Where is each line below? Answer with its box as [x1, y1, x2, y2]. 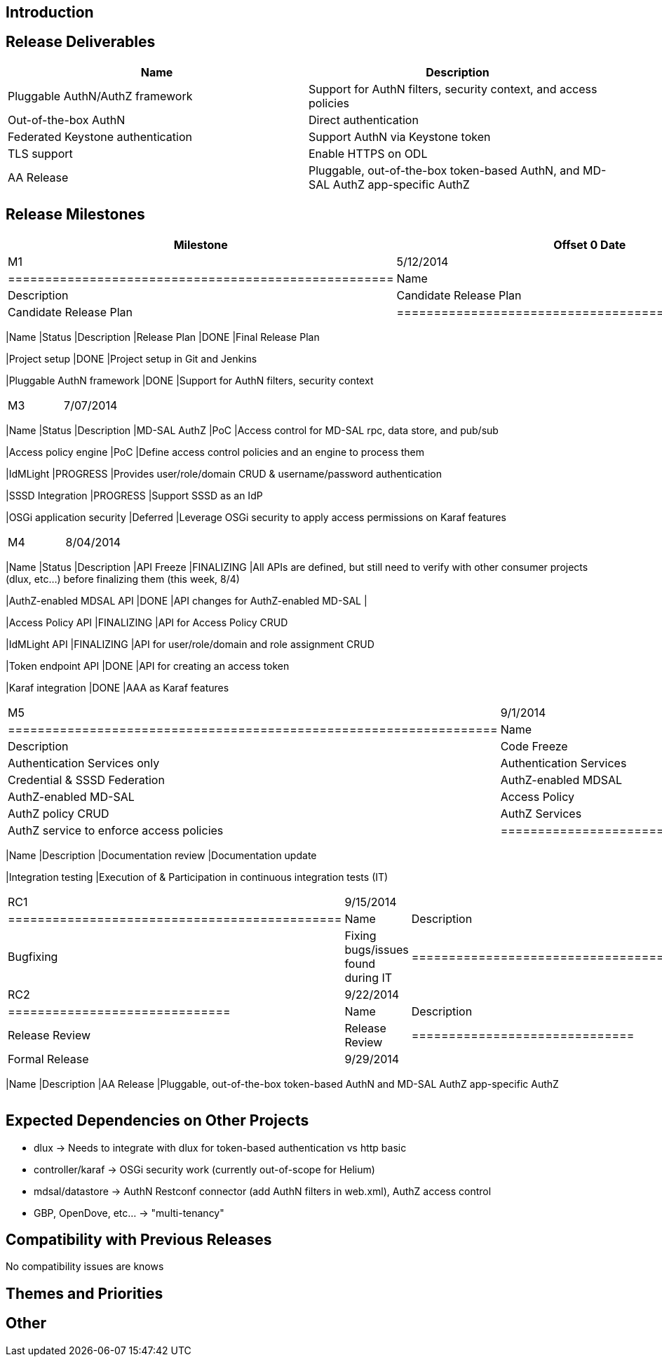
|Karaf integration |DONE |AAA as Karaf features [6, 681, 229, 694]
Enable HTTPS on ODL [309, 146, 428, 161]
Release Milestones [6, 205, 145, 224]
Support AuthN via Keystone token [309, 129, 491, 144]
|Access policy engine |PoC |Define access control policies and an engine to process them [6, 445, 424, 458]
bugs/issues [344, 942, 409, 957]
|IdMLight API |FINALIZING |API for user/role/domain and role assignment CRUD [6, 638, 374, 650]
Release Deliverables [6, 33, 156, 51]
